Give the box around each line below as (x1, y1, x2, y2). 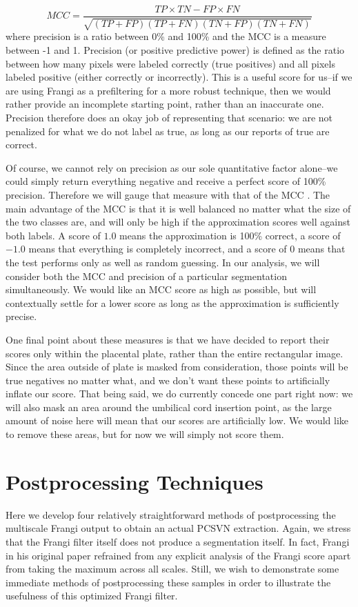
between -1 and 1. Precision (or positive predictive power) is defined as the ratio (6, 43, 345, 57)
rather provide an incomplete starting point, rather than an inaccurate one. (6, 97, 324, 111)
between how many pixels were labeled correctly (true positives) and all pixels (6, 56, 335, 70)
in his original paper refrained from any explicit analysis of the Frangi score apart (6, 548, 351, 562)
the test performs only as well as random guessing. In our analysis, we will (6, 255, 320, 269)
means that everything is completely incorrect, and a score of (28, 241, 287, 256)
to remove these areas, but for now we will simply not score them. (6, 427, 284, 441)
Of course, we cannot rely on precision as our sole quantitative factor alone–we (6, 160, 338, 175)
